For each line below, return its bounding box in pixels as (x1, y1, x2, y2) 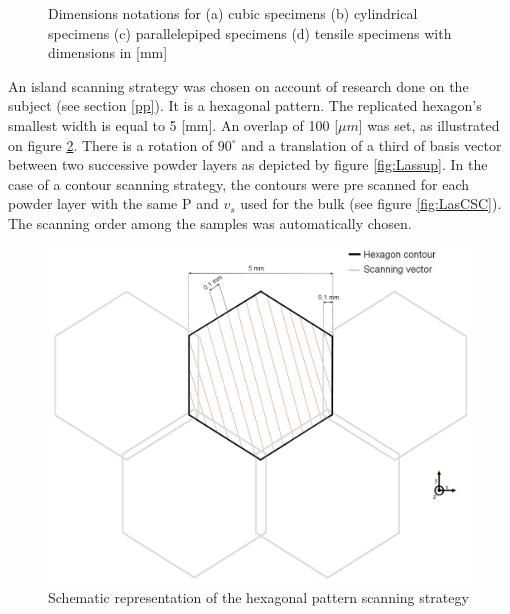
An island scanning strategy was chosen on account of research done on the (8, 75, 469, 96)
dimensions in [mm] (48, 42, 168, 63)
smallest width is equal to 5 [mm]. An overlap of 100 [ (8, 114, 339, 135)
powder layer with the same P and (8, 193, 219, 214)
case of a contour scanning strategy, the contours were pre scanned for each (8, 173, 470, 194)
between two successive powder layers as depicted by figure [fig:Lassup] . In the (8, 154, 488, 175)
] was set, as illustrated (358, 114, 500, 135)
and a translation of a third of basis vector (241, 134, 502, 155)
